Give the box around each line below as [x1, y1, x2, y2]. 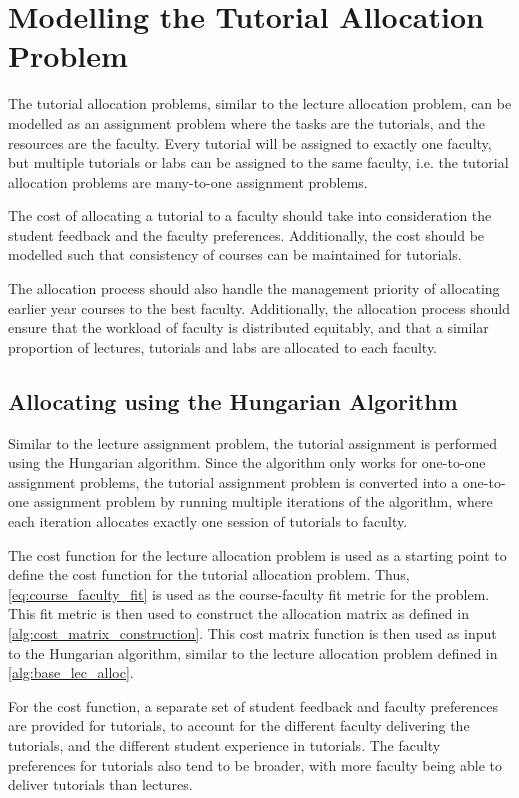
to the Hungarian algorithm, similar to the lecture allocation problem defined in [8, 642, 498, 663]
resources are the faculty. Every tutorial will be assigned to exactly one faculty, [8, 132, 492, 153]
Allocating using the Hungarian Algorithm [8, 385, 458, 416]
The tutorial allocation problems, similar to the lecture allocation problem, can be [8, 93, 512, 114]
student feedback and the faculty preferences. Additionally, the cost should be [8, 224, 485, 245]
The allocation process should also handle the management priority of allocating [8, 278, 500, 299]
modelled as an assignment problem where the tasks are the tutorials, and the [8, 112, 485, 133]
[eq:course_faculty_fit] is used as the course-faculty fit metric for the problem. [8, 583, 490, 604]
